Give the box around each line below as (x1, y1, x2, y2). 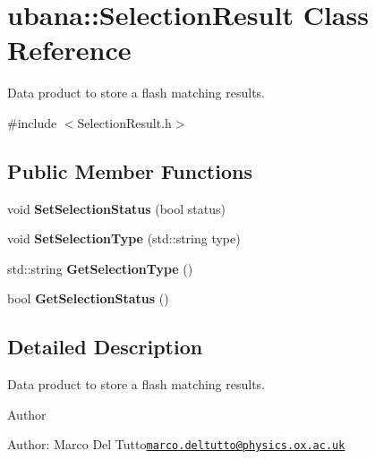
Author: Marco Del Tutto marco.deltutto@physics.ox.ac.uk (7, 435, 345, 454)
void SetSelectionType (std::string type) (7, 229, 241, 248)
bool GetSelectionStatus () (7, 289, 169, 308)
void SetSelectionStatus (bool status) (7, 199, 226, 217)
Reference (7, 31, 132, 68)
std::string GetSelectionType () (7, 259, 193, 277)
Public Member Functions (7, 157, 252, 184)
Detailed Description (7, 333, 203, 361)
